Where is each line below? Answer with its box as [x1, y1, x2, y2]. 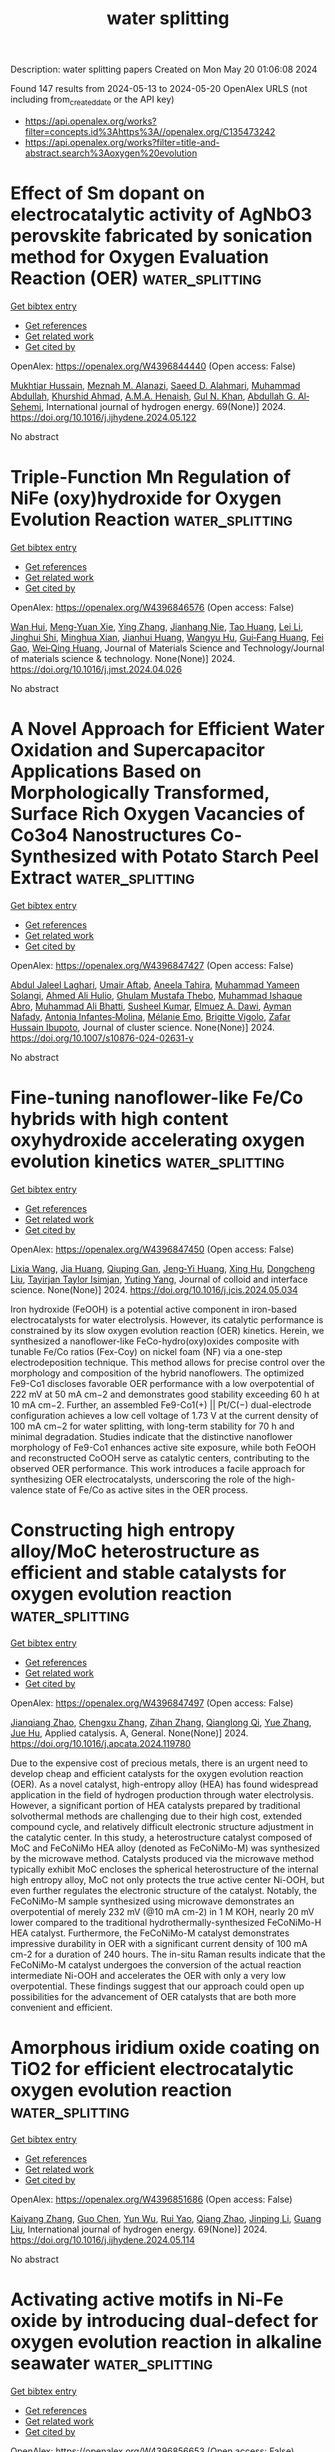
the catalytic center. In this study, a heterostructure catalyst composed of [10, 1831, 313, 1843]
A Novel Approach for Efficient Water [10, 718, 325, 741]
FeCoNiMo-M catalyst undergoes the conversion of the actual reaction [10, 1958, 302, 1971]
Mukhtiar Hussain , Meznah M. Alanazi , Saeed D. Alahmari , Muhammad [10, 379, 301, 391]
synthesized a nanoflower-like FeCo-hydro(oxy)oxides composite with [10, 1335, 300, 1347]
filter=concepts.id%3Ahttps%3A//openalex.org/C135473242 [24, 125, 276, 137]
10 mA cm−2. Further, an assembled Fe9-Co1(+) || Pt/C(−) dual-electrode [10, 1398, 312, 1411]
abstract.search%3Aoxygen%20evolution [24, 147, 198, 159]
